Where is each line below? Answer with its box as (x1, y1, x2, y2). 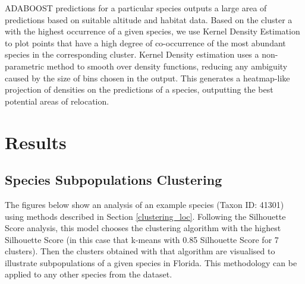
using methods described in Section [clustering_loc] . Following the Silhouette (5, 210, 286, 222)
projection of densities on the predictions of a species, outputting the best (5, 83, 273, 96)
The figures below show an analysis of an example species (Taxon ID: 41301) (5, 198, 284, 210)
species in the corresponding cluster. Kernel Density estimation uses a (5, 48, 259, 61)
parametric (5, 59, 45, 72)
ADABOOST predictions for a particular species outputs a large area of (5, 2, 267, 14)
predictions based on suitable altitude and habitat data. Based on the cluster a (5, 13, 293, 26)
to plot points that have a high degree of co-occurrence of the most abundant (5, 36, 286, 49)
